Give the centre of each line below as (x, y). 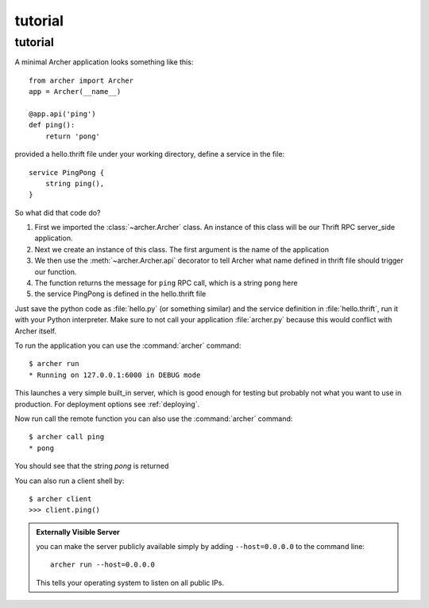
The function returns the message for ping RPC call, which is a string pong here (166, 283)
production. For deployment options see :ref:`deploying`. (107, 404)
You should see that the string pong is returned (92, 466)
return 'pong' (73, 136)
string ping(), (75, 183)
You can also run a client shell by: (70, 481)
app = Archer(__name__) (75, 92)
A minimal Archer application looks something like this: (104, 62)
